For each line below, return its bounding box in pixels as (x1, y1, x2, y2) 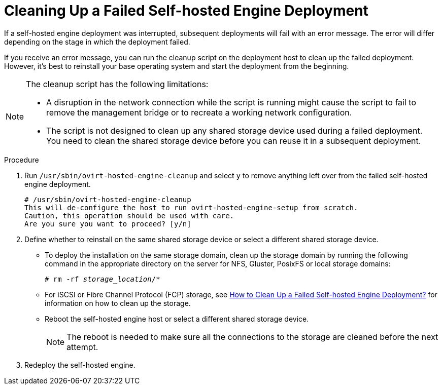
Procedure (4, 155, 39, 164)
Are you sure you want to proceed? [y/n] (24, 219, 191, 228)
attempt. (66, 341, 98, 352)
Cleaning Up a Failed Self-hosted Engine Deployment (4, 2, 368, 19)
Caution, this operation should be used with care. (24, 211, 234, 220)
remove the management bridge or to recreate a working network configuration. (46, 107, 352, 118)
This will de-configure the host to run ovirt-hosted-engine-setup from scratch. (24, 203, 358, 212)
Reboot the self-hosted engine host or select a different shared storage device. (45, 314, 309, 323)
